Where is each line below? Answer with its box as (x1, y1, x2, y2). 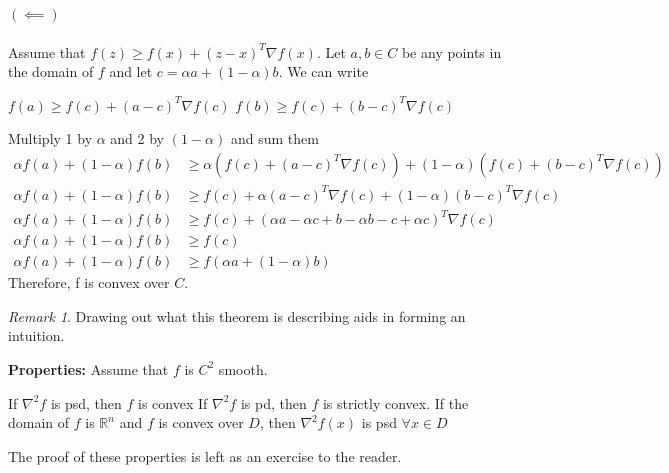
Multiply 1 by (8, 128, 93, 149)
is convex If (138, 392, 208, 413)
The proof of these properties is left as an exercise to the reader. (8, 445, 402, 466)
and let (109, 61, 153, 82)
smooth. (218, 358, 268, 379)
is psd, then (50, 392, 122, 413)
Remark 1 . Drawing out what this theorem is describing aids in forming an (8, 305, 466, 326)
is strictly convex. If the (322, 392, 469, 413)
